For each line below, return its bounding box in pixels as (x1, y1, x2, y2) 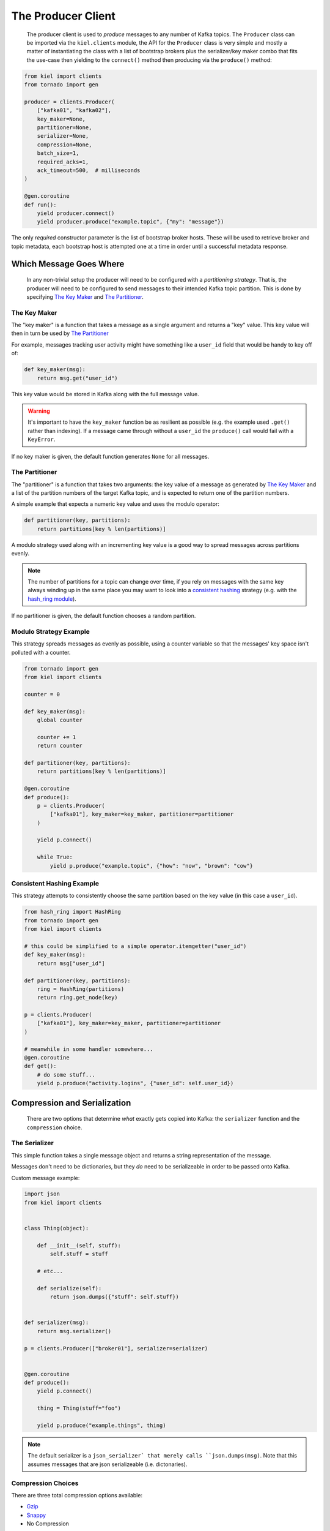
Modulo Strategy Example (11, 627, 90, 636)
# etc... (37, 1268, 64, 1274)
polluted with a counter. (11, 649, 71, 656)
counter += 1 (37, 734, 76, 740)
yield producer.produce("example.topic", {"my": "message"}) (37, 218, 224, 225)
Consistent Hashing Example (11, 879, 99, 888)
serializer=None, (37, 132, 89, 140)
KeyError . (28, 435, 56, 443)
